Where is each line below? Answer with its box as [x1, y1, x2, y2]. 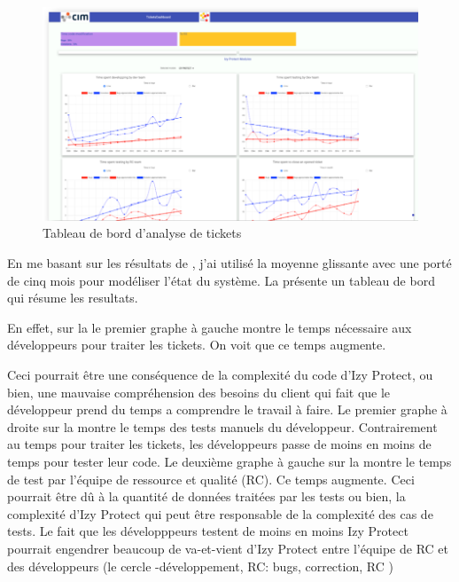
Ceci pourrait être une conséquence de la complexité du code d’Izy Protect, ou [7, 365, 433, 383]
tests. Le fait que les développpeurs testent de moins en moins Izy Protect [7, 522, 408, 540]
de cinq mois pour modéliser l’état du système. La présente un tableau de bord [7, 271, 435, 289]
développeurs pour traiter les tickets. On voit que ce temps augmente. [7, 335, 386, 354]
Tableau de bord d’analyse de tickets [43, 224, 242, 242]
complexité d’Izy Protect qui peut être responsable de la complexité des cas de [7, 504, 433, 523]
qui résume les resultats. [7, 288, 138, 307]
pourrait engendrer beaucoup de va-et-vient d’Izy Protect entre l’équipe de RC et [7, 539, 449, 557]
